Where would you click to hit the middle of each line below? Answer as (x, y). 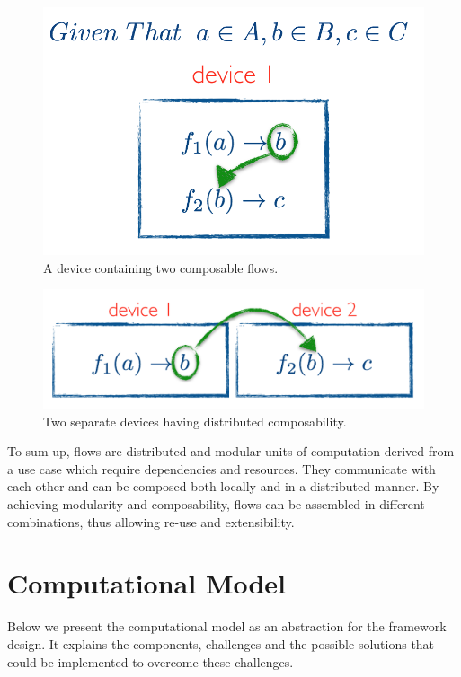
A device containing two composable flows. (161, 267)
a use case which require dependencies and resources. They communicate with (222, 468)
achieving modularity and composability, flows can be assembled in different (216, 504)
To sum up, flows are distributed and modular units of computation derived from (231, 451)
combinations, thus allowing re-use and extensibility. (151, 521)
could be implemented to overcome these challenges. (151, 661)
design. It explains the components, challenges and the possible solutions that (221, 643)
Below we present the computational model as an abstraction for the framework (227, 626)
